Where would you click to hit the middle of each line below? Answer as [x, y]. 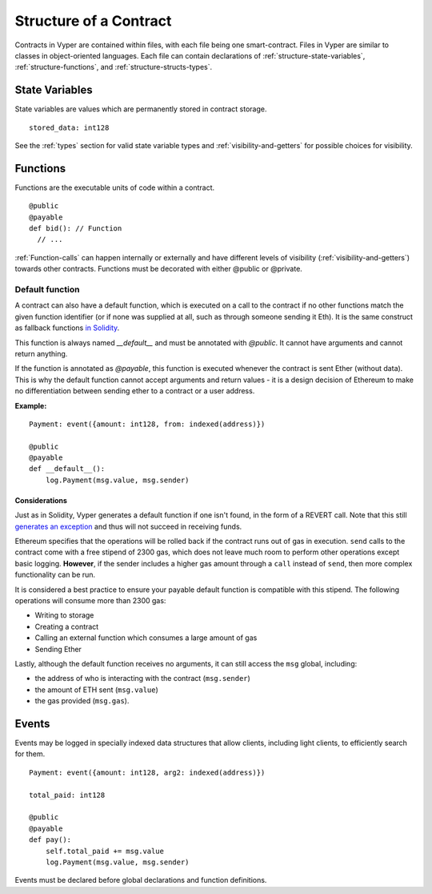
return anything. [41, 353]
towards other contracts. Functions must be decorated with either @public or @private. [159, 269]
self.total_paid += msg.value [104, 851]
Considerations [41, 500]
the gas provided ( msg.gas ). [82, 701]
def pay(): [50, 840]
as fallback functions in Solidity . [67, 328]
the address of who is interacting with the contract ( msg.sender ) [143, 679]
